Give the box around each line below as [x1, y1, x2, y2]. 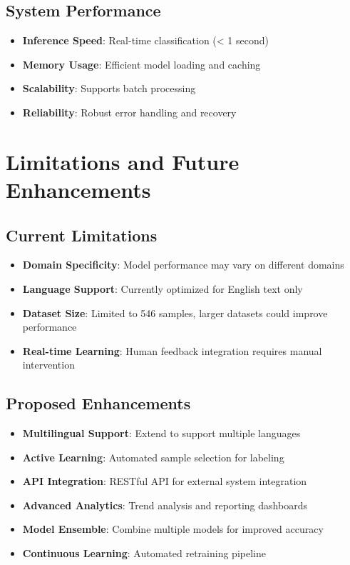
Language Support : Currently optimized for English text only [22, 281, 303, 296]
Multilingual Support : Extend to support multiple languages [22, 426, 301, 441]
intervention [22, 357, 75, 372]
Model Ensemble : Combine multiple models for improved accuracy [22, 521, 324, 536]
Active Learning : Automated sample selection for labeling [22, 449, 284, 464]
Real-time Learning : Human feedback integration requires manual [22, 343, 322, 358]
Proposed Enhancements [6, 392, 191, 414]
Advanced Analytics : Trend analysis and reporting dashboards [22, 497, 307, 512]
